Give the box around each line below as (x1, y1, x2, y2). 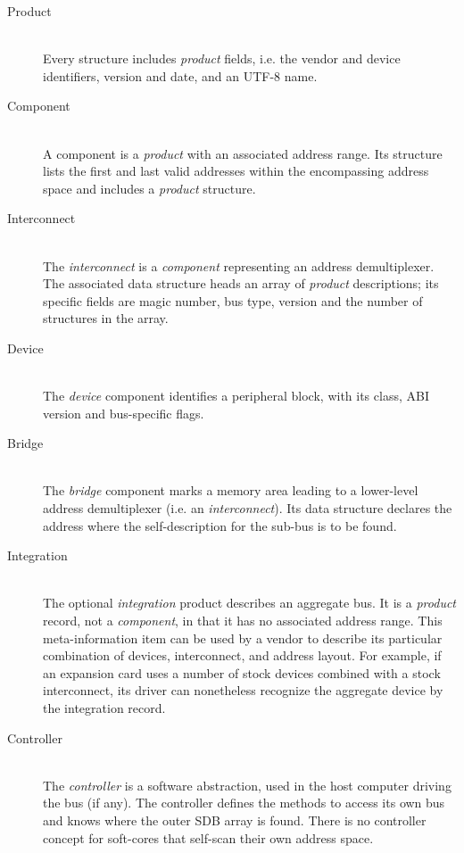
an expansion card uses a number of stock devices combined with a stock (43, 663, 441, 682)
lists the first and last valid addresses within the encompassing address (43, 161, 429, 180)
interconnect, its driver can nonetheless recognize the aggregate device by (43, 681, 443, 700)
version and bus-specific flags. (43, 403, 204, 422)
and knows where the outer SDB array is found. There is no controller (43, 810, 427, 829)
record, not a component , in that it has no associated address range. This (43, 611, 443, 630)
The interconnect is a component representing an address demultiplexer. (43, 256, 435, 275)
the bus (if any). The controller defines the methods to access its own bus (43, 793, 445, 812)
